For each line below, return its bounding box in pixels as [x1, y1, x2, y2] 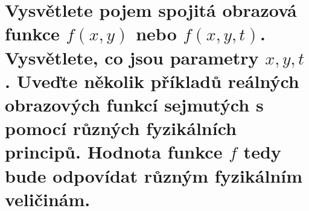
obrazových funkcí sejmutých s [5, 92, 264, 116]
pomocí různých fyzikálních [5, 116, 237, 140]
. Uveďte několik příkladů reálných [5, 68, 299, 93]
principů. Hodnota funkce [5, 139, 223, 164]
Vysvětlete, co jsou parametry [5, 45, 259, 69]
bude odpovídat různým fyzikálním [5, 163, 303, 187]
